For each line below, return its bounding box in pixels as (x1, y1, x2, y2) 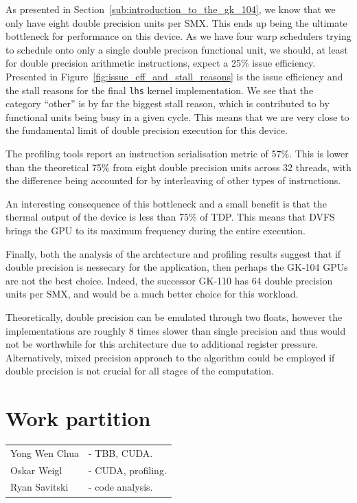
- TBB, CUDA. (88, 445, 153, 460)
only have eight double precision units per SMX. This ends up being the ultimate (5, 15, 347, 30)
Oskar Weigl (10, 462, 62, 477)
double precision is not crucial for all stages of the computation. (5, 364, 274, 378)
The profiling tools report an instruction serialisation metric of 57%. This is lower (5, 146, 349, 160)
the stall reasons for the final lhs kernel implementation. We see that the (5, 82, 314, 97)
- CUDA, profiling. (88, 462, 167, 477)
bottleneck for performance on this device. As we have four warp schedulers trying (5, 29, 352, 43)
